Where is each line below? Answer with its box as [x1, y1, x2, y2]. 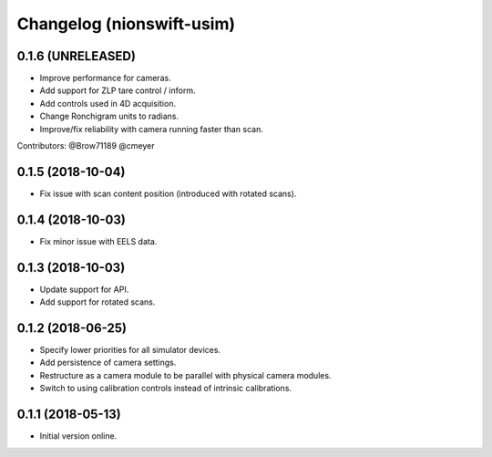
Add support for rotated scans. [39, 296, 156, 307]
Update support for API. [39, 284, 129, 295]
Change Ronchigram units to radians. [39, 110, 179, 122]
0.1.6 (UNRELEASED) [16, 48, 137, 64]
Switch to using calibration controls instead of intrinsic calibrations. [39, 383, 292, 394]
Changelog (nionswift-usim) [16, 14, 236, 34]
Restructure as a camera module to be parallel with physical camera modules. [39, 369, 332, 380]
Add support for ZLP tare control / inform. [39, 85, 196, 96]
